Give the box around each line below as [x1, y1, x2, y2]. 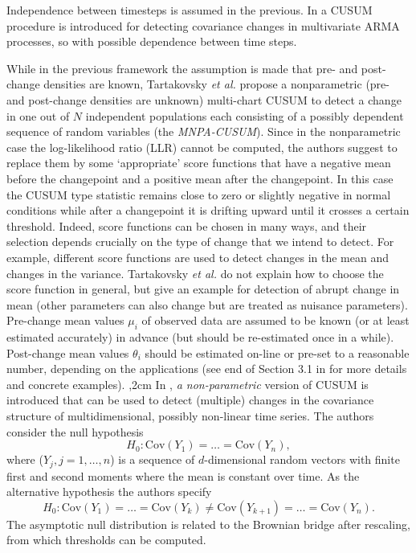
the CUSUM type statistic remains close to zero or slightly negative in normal [6, 186, 391, 203]
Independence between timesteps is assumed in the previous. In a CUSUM [6, 2, 373, 18]
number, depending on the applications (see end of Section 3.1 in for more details [6, 360, 407, 377]
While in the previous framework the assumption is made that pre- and [6, 59, 358, 76]
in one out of [6, 107, 70, 124]
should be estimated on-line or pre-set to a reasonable [145, 344, 410, 361]
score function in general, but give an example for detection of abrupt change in [6, 281, 400, 297]
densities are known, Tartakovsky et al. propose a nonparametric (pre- [43, 76, 389, 92]
